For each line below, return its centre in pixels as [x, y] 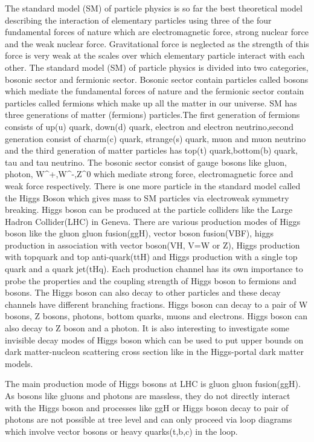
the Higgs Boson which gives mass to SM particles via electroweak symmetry [147, 197]
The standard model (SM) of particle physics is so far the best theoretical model [154, 8]
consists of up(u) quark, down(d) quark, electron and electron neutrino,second [149, 126]
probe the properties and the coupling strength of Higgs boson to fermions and [151, 280]
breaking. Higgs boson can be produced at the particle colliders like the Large [149, 210]
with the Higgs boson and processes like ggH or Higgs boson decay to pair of [147, 407]
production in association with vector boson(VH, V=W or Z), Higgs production [152, 245]
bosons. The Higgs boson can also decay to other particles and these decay [143, 292]
